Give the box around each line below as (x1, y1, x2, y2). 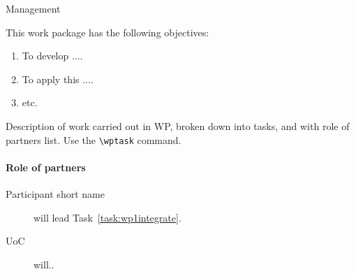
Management (6, 1, 61, 15)
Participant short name (6, 187, 105, 201)
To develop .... (22, 48, 83, 63)
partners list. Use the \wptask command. (6, 132, 181, 147)
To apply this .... (22, 71, 94, 86)
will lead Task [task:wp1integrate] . (34, 210, 181, 224)
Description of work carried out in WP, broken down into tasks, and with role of (6, 118, 350, 133)
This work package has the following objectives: (6, 24, 209, 39)
